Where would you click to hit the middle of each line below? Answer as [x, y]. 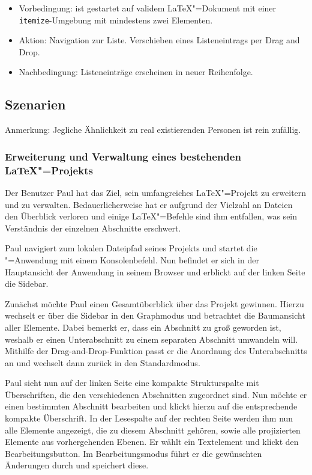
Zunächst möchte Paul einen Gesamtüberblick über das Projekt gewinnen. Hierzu [154, 303]
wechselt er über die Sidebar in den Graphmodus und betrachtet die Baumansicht [155, 315]
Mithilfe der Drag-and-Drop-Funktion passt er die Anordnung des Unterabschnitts [156, 351]
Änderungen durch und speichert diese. [77, 465]
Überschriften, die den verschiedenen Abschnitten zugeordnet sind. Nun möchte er [156, 394]
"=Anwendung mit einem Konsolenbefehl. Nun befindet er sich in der [132, 259]
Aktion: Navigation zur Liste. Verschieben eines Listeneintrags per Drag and [159, 40]
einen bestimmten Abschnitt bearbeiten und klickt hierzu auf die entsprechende [151, 406]
